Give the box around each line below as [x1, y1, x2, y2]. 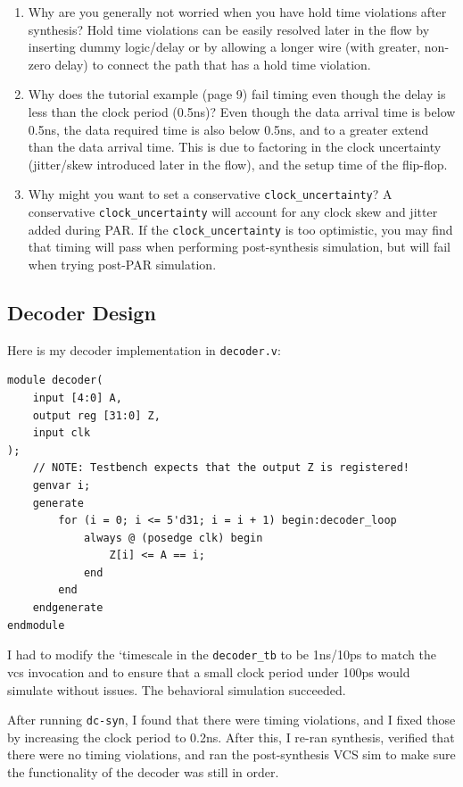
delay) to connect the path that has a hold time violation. [54, 54, 371, 73]
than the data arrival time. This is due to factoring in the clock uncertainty [28, 137, 442, 156]
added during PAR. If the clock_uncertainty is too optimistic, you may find [28, 220, 453, 238]
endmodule [7, 618, 65, 632]
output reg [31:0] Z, [32, 409, 161, 422]
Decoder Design [7, 298, 156, 326]
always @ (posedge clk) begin [83, 531, 263, 544]
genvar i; [32, 478, 91, 492]
